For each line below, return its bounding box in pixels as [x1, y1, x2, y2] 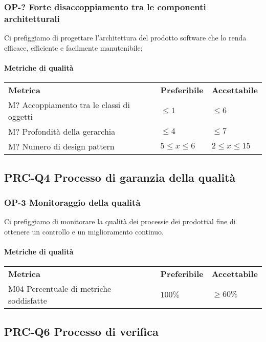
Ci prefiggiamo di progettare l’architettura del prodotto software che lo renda [4, 32, 247, 43]
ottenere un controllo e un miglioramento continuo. [4, 226, 164, 237]
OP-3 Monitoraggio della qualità [4, 196, 141, 208]
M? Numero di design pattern [8, 140, 115, 153]
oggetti [8, 111, 33, 123]
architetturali [4, 12, 60, 25]
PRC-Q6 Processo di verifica [4, 323, 159, 339]
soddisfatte [8, 294, 47, 307]
